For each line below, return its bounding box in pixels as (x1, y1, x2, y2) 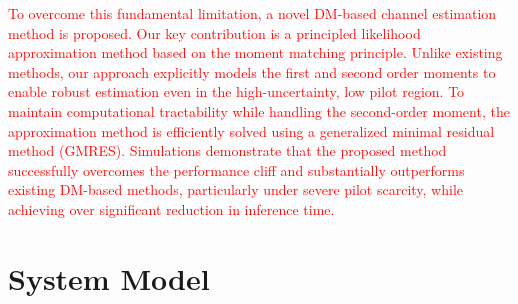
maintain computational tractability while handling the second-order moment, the (8, 100, 510, 121)
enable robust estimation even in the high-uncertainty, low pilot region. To (8, 81, 465, 102)
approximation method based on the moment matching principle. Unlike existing (8, 42, 503, 63)
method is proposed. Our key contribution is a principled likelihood (8, 22, 421, 43)
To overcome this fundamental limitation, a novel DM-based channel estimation (8, 3, 497, 23)
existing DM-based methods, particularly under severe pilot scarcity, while (8, 179, 464, 200)
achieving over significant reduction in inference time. (8, 198, 335, 219)
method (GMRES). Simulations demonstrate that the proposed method (8, 140, 447, 161)
